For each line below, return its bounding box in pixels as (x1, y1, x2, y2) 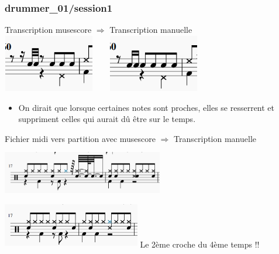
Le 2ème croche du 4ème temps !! (140, 238, 260, 250)
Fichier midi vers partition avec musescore (5, 133, 156, 145)
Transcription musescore (5, 23, 92, 36)
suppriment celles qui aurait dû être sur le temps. (18, 113, 196, 125)
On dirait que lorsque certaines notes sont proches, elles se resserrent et (18, 101, 275, 113)
